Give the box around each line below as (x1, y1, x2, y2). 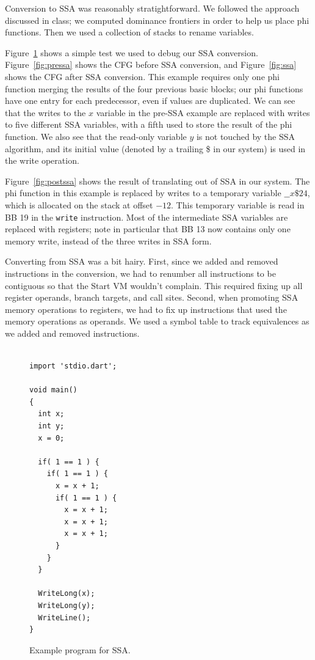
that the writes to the (5, 106, 86, 119)
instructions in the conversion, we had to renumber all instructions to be (5, 266, 276, 279)
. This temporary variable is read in (171, 198, 305, 211)
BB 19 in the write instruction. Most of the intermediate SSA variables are (5, 210, 288, 223)
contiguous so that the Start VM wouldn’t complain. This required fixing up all (5, 279, 303, 291)
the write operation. (5, 154, 79, 167)
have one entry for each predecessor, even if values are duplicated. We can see (5, 94, 295, 107)
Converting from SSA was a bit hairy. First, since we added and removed (5, 255, 278, 268)
